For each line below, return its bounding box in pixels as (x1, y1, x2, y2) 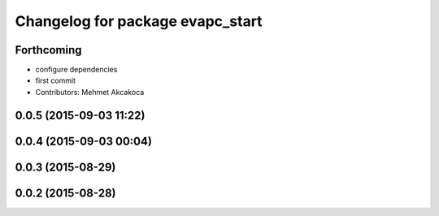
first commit (35, 76, 76, 85)
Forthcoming (15, 43, 82, 57)
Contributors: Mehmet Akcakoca (35, 87, 145, 97)
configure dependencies (35, 65, 118, 75)
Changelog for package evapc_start (15, 12, 263, 30)
